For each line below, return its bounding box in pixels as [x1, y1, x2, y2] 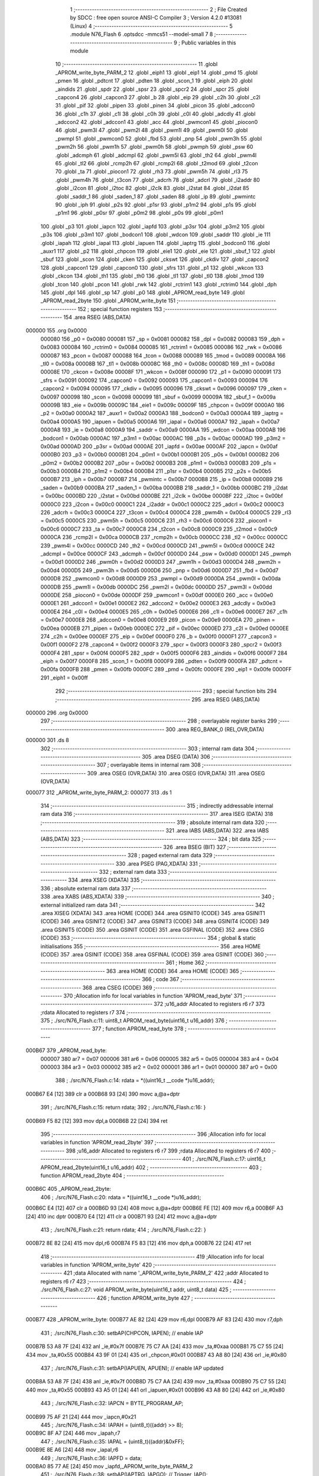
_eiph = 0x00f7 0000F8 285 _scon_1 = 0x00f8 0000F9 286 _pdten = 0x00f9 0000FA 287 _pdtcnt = [40, 658, 283, 665]
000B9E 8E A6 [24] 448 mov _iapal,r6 [25, 1446, 119, 1454]
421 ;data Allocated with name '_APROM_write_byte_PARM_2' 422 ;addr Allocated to [63, 1269, 269, 1276]
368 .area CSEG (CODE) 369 [82, 984, 152, 991]
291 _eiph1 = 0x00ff [40, 674, 88, 681]
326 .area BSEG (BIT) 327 [163, 843, 226, 850]
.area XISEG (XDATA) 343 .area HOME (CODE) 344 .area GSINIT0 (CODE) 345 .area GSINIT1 [40, 910, 265, 917]
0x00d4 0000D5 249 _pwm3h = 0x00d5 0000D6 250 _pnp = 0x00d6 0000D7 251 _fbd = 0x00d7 [40, 567, 279, 574]
